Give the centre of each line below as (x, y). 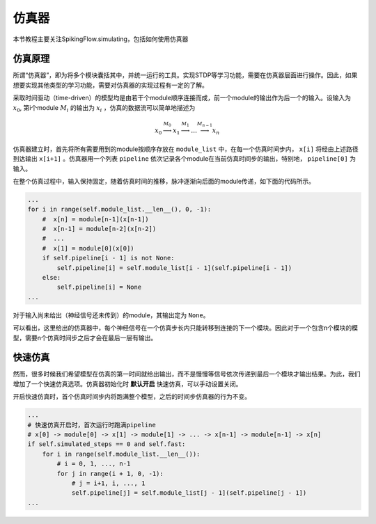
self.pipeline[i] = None (99, 287)
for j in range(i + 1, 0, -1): (110, 474)
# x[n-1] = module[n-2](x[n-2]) (99, 229)
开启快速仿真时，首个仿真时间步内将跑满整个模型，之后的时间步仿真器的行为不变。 (132, 397)
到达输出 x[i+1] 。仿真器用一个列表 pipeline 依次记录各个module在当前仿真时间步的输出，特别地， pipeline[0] (180, 159)
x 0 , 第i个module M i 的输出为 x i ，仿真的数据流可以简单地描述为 (104, 108)
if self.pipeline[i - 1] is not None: (108, 258)
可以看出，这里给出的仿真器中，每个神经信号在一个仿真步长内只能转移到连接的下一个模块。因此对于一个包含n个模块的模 (186, 328)
